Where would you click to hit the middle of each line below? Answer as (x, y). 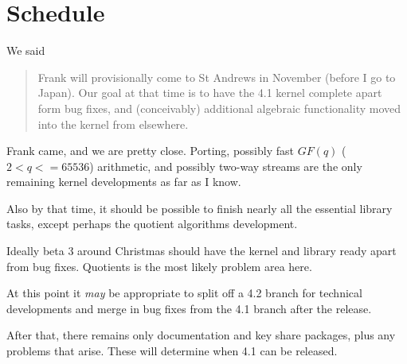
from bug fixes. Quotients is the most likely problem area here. (159, 266)
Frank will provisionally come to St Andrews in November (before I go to (217, 77)
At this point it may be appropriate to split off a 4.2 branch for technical (184, 293)
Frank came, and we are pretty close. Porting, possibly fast (150, 151)
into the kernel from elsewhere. (113, 124)
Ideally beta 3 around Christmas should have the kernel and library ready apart (202, 251)
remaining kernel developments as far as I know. (124, 182)
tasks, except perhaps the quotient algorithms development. (152, 224)
